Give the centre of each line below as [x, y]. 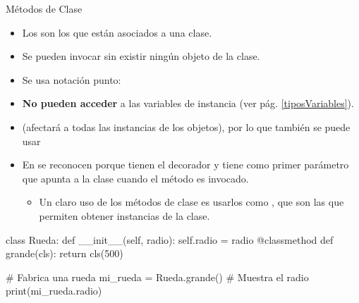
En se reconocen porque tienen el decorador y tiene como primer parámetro [185, 165]
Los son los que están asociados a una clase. [117, 32]
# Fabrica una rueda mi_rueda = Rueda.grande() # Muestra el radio [157, 277]
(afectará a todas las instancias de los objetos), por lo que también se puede [186, 126]
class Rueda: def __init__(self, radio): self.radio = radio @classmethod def [170, 239]
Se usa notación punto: [72, 79]
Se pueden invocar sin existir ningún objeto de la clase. [141, 56]
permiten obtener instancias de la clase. [124, 215]
